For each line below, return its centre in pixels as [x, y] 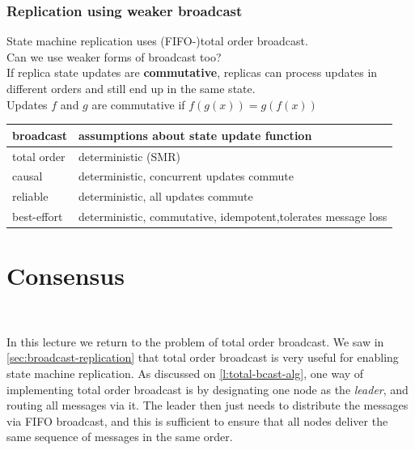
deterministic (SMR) [129, 156]
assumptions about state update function [195, 135]
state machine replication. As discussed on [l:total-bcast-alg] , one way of [185, 374]
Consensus [66, 276]
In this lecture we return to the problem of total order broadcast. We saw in [195, 341]
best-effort [38, 217]
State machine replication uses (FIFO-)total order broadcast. [157, 41]
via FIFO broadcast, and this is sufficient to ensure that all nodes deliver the [197, 420]
